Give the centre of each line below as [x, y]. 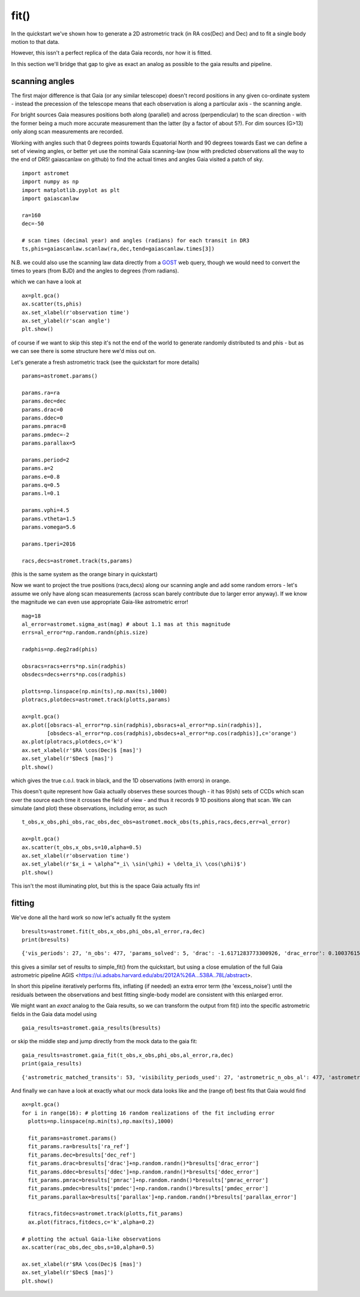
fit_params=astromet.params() [72, 1138]
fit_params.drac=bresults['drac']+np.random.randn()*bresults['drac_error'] [143, 1163]
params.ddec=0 [42, 418]
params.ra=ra [41, 393]
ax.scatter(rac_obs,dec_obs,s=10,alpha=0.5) [88, 1247]
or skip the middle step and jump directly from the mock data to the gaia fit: [104, 1041]
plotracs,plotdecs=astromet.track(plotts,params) [96, 700]
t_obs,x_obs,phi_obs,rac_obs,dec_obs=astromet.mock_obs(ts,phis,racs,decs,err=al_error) [156, 822]
